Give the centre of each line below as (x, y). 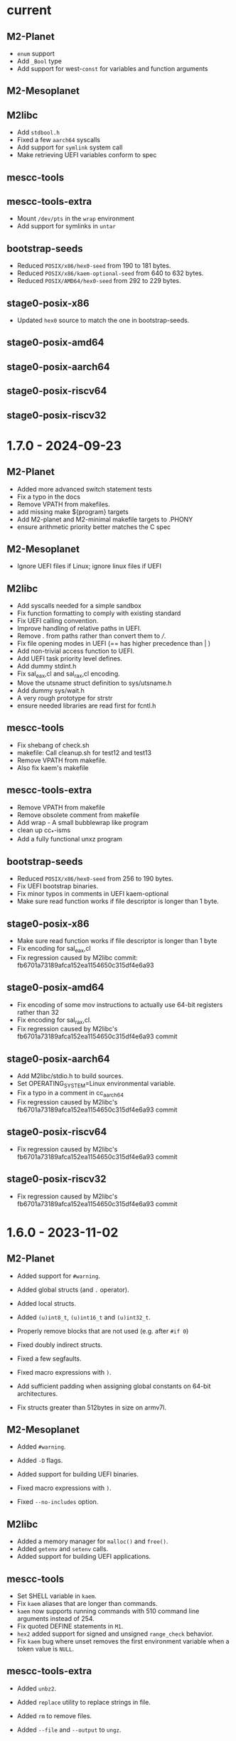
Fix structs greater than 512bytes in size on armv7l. (91, 1407)
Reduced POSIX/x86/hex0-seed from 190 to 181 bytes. (94, 266)
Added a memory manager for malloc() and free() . (92, 1541)
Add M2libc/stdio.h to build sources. (70, 1076)
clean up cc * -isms (44, 831)
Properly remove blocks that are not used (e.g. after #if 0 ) (103, 1331)
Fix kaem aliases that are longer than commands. (87, 1603)
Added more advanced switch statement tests (84, 489)
